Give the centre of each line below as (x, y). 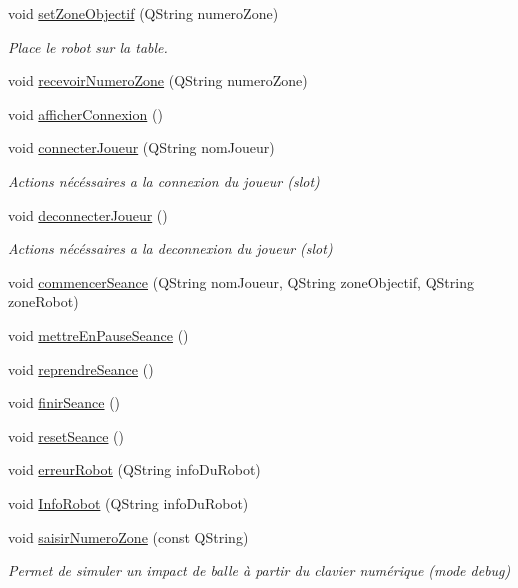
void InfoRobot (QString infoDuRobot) (128, 502)
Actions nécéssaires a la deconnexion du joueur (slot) (170, 248)
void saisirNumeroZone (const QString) (128, 536)
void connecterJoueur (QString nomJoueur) (141, 147)
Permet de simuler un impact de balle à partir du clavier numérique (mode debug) (259, 570)
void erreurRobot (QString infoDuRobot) (134, 469)
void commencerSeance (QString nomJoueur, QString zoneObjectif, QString (241, 281)
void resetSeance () (66, 435)
